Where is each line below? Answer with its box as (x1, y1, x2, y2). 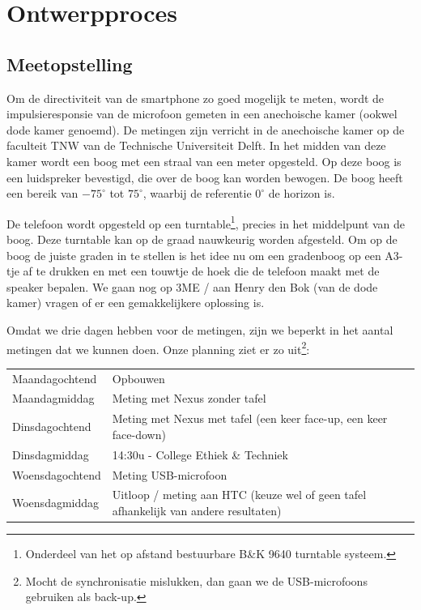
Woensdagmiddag (12, 494, 100, 511)
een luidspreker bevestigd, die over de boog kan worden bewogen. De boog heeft (6, 168, 403, 186)
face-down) (112, 425, 166, 442)
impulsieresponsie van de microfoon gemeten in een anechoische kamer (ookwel (6, 105, 398, 122)
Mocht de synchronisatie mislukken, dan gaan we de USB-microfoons (25, 572, 368, 589)
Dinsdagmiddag (12, 446, 89, 463)
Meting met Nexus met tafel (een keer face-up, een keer (112, 410, 388, 427)
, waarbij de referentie (142, 185, 252, 202)
